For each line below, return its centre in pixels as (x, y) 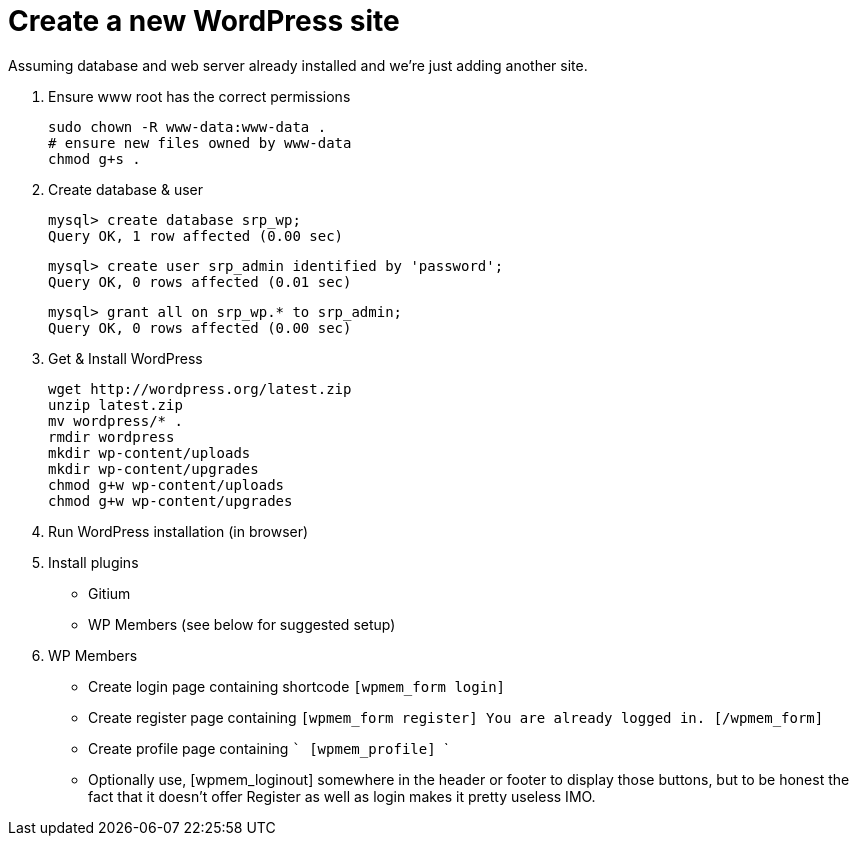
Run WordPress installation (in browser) (178, 531)
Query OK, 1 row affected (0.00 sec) (196, 235)
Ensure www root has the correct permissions (199, 96)
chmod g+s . (94, 158)
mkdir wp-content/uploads (149, 452)
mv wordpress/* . (115, 420)
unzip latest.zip (115, 404)
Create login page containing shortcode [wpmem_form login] (296, 686)
